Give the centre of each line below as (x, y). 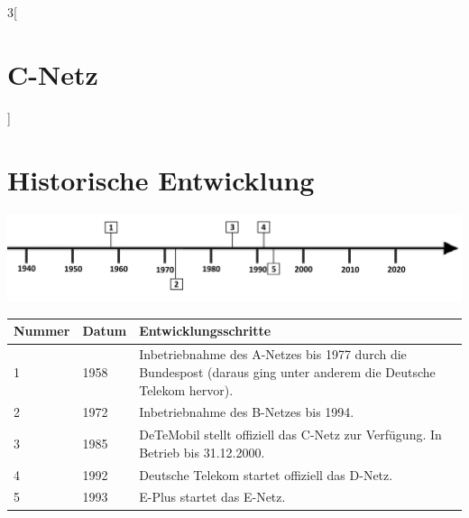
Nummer (42, 331)
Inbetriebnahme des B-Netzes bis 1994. (247, 412)
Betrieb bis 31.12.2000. (202, 452)
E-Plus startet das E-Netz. (212, 497)
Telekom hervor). (186, 389)
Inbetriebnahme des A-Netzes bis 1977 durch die (273, 354)
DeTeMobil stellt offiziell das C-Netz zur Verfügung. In (290, 435)
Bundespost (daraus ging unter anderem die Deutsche (287, 371)
